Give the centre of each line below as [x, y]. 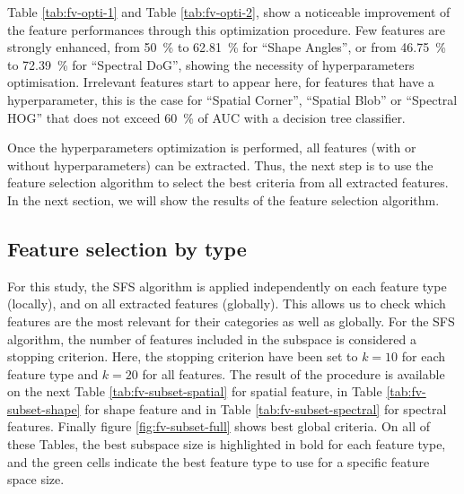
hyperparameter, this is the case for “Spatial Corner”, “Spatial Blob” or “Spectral [232, 99]
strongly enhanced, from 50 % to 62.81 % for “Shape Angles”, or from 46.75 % [227, 47]
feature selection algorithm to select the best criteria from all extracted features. [228, 182]
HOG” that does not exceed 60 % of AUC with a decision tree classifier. [206, 117]
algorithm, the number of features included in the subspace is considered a [212, 338]
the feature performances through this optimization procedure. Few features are [227, 29]
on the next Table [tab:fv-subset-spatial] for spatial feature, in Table [195, 391]
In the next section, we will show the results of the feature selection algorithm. [223, 199]
